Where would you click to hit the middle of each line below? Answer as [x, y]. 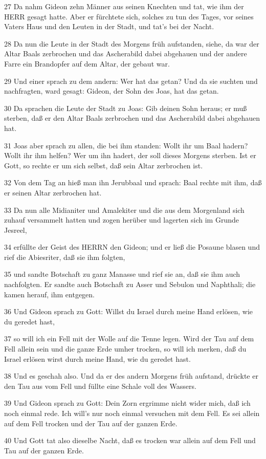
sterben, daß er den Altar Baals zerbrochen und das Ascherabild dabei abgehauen [132, 118]
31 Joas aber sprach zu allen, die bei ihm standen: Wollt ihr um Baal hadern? [126, 145]
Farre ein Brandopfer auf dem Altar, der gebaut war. [87, 63]
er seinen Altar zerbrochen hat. [53, 192]
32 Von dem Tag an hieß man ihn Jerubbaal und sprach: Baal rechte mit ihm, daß [133, 182]
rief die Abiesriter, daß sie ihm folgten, [65, 257]
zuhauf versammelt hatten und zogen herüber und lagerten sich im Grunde [121, 220]
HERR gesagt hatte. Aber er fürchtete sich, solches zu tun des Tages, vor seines [129, 16]
